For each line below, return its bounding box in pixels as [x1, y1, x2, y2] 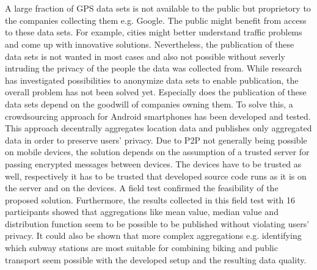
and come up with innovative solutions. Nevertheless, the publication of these [5, 37, 294, 50]
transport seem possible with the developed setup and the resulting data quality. [5, 253, 307, 266]
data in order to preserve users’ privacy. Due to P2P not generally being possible [5, 133, 307, 146]
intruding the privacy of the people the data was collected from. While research [5, 62, 302, 75]
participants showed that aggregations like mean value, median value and [5, 205, 279, 218]
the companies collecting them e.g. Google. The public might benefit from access [5, 13, 307, 26]
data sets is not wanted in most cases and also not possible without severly [5, 49, 285, 62]
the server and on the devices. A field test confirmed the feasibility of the [5, 181, 279, 194]
